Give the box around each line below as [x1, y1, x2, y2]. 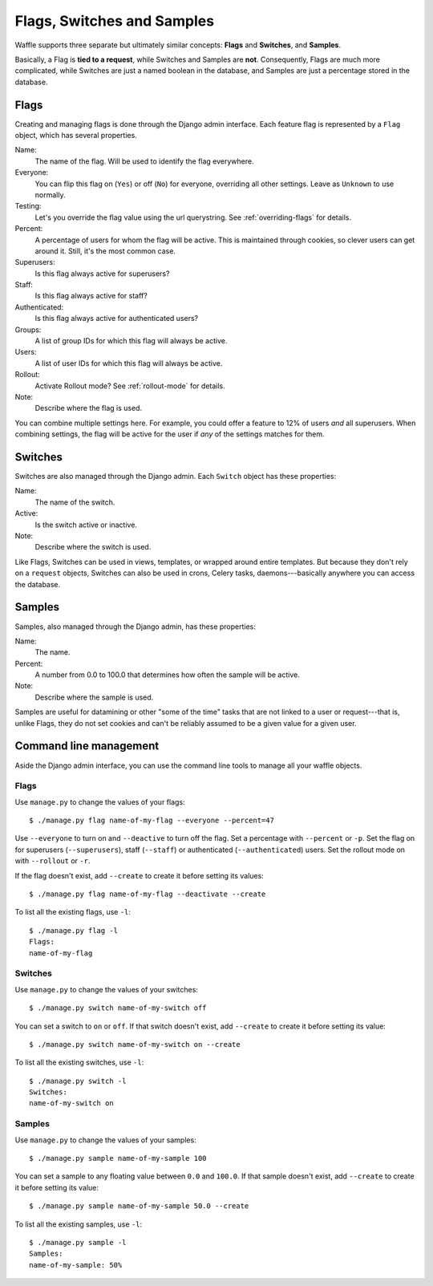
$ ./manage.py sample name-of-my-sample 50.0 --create [29, 1202, 249, 1211]
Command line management [14, 739, 160, 753]
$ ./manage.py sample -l [29, 1238, 127, 1247]
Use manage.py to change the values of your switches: [14, 984, 198, 994]
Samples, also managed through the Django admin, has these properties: [14, 622, 257, 631]
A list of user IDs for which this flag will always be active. [34, 358, 223, 368]
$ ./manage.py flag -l [29, 926, 119, 935]
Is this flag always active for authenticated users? [34, 314, 199, 323]
